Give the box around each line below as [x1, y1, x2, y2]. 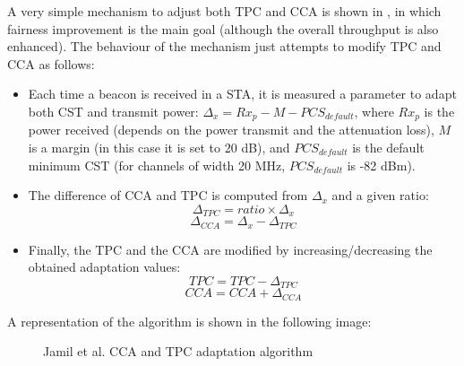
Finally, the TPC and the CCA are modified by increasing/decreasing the [28, 240, 433, 258]
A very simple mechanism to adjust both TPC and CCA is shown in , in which [7, 2, 442, 20]
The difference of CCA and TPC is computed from [28, 186, 308, 205]
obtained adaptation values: [28, 257, 181, 276]
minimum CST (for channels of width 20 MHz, [28, 155, 286, 174]
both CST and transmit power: [28, 101, 199, 120]
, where [354, 101, 394, 120]
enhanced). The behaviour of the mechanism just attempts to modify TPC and [7, 37, 442, 56]
